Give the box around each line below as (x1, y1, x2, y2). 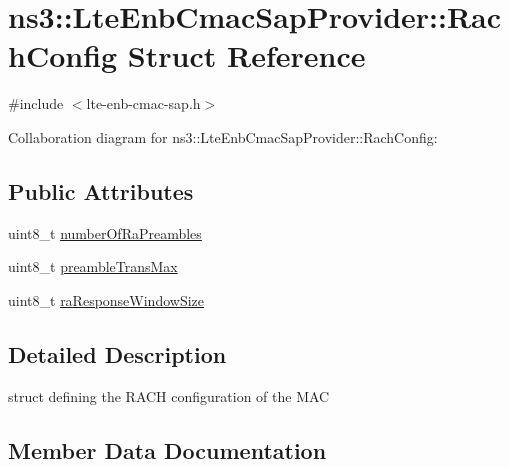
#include (8, 93, 64, 114)
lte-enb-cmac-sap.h (86, 93, 201, 114)
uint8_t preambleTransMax (8, 256, 178, 277)
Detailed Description (8, 338, 227, 369)
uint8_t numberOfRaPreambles (8, 222, 202, 243)
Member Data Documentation (8, 434, 327, 465)
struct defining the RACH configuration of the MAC (8, 385, 330, 406)
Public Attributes (8, 175, 194, 206)
